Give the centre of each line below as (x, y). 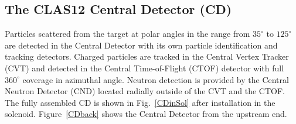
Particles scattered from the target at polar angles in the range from (127, 34)
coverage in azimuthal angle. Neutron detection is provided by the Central (156, 79)
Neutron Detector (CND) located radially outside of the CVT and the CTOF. (145, 91)
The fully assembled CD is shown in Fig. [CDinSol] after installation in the (140, 102)
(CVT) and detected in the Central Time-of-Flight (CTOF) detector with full (144, 68)
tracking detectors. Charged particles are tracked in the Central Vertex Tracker (147, 56)
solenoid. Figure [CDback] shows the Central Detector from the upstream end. (146, 114)
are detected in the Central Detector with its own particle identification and (141, 45)
